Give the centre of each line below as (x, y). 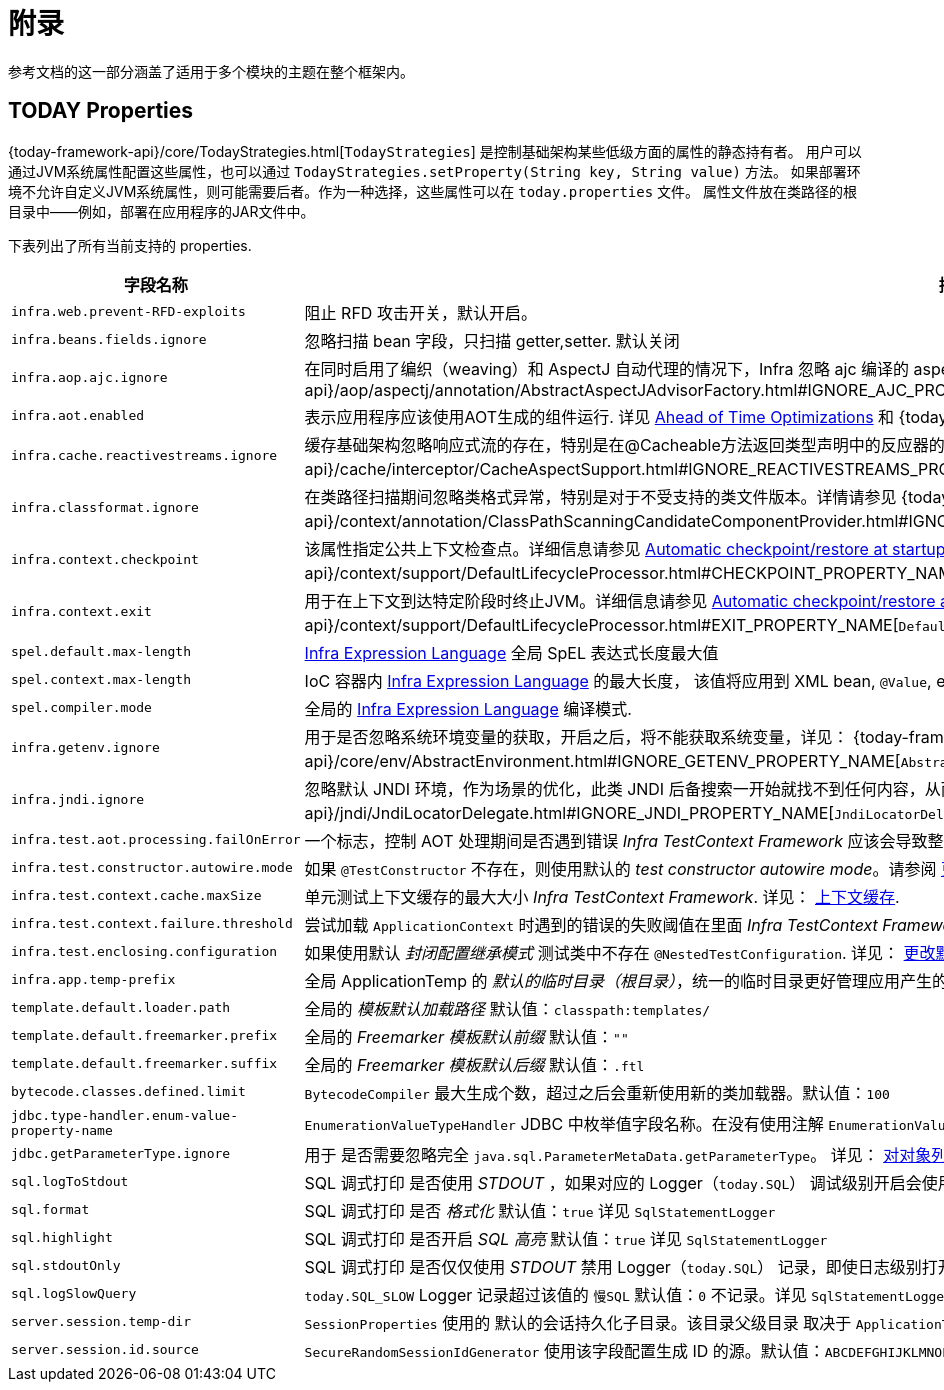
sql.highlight (62, 1238)
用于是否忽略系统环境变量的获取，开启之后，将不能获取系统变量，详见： (576, 736)
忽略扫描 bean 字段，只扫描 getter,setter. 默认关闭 (492, 340)
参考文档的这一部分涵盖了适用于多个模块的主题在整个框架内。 (211, 71)
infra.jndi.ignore (78, 800)
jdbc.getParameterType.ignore (121, 1154)
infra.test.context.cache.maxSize (136, 896)
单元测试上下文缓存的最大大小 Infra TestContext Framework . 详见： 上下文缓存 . (602, 896)
